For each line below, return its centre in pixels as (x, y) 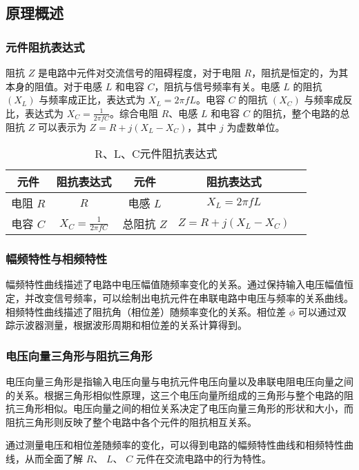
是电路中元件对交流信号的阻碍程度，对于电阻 (139, 72)
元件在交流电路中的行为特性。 (203, 458)
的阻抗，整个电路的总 (301, 113)
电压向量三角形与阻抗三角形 (79, 355)
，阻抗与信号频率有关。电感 (217, 86)
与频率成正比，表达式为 (92, 100)
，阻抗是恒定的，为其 (300, 72)
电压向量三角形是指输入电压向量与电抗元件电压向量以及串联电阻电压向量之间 (179, 381)
